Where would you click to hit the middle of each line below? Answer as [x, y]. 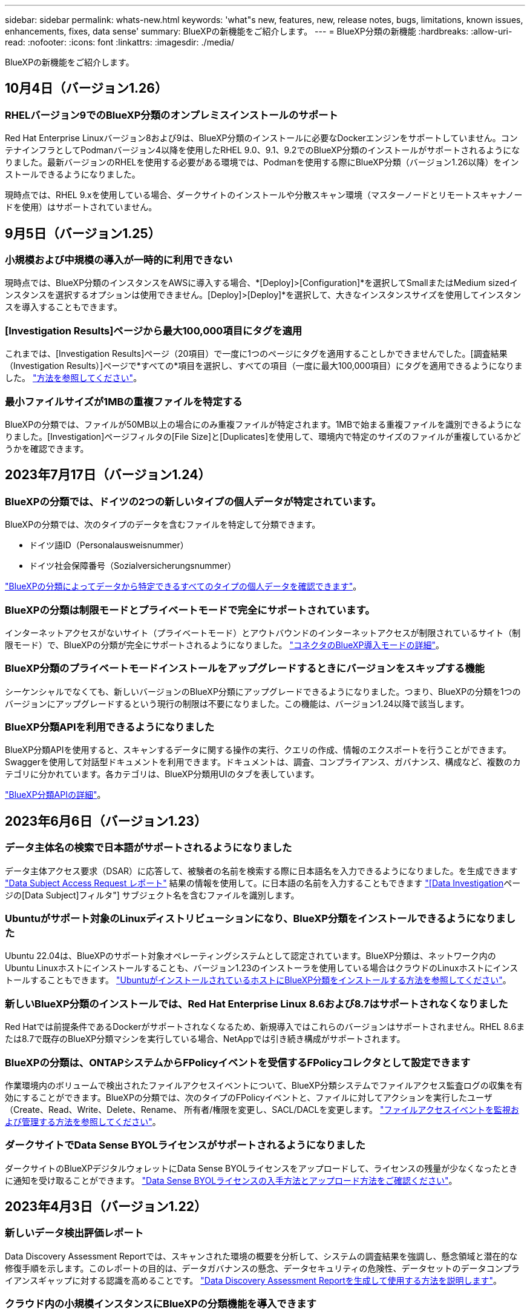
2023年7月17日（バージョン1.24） [108, 475]
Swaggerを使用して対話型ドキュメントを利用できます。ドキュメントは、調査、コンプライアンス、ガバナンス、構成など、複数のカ [263, 762]
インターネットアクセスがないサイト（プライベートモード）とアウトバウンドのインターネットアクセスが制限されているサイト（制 [263, 632]
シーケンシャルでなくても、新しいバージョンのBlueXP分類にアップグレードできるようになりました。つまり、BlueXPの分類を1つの [263, 691]
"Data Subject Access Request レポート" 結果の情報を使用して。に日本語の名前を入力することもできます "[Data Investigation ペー [263, 883]
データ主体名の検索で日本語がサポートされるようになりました [149, 848]
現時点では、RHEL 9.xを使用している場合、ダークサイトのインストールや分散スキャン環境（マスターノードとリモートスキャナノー [264, 195]
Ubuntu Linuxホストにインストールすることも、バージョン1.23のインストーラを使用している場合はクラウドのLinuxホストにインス [262, 968]
